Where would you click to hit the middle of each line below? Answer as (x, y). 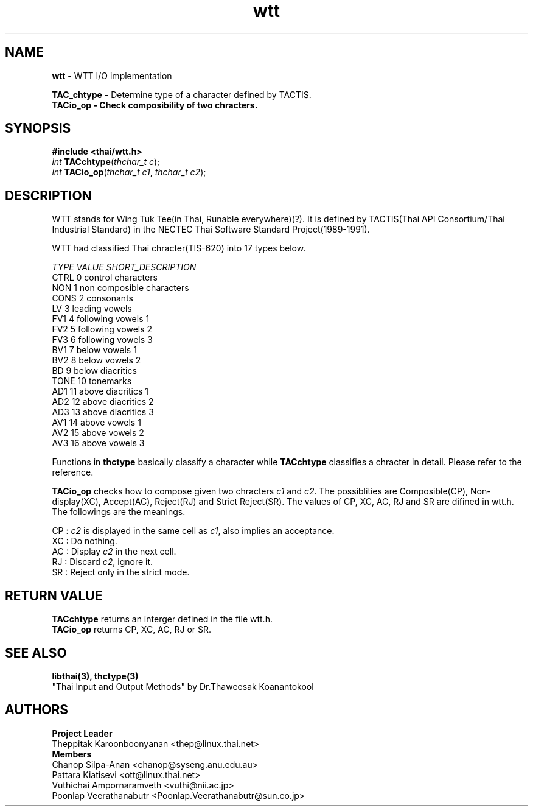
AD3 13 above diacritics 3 (103, 412)
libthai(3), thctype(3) (95, 676)
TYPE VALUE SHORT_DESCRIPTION (124, 267)
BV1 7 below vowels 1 (94, 350)
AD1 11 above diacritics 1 (100, 391)
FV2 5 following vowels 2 (102, 329)
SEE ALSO (36, 653)
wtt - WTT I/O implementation (112, 75)
